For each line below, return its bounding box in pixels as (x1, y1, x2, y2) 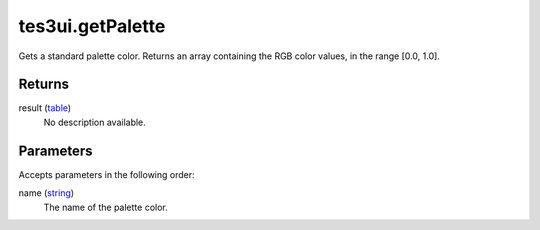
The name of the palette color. (43, 201, 169, 213)
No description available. (43, 116, 147, 128)
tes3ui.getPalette (18, 15, 166, 37)
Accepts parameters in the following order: (18, 168, 195, 180)
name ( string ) (18, 187, 75, 199)
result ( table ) (18, 102, 72, 114)
